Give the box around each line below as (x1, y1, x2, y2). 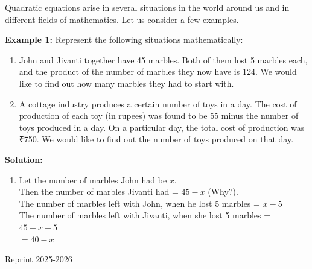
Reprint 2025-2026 (5, 253, 72, 265)
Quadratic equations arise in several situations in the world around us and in (5, 1, 290, 13)
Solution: (5, 153, 43, 165)
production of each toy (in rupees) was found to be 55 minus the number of (19, 109, 299, 122)
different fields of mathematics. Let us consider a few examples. (5, 13, 239, 25)
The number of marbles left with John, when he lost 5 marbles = (19, 197, 260, 209)
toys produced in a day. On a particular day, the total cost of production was (19, 121, 305, 133)
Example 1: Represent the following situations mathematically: (5, 33, 243, 46)
